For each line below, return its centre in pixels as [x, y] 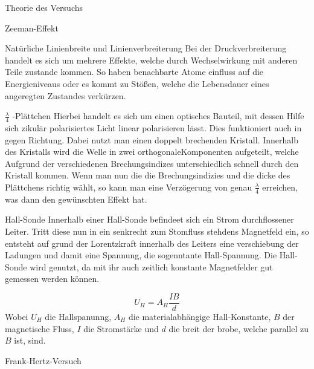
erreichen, [280, 187]
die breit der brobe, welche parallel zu [239, 328]
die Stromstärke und [121, 328]
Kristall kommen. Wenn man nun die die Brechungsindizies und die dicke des [148, 175]
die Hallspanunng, [78, 316]
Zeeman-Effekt [32, 28]
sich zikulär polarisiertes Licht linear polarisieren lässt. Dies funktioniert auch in [153, 127]
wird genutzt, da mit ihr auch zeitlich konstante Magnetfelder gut [151, 266]
